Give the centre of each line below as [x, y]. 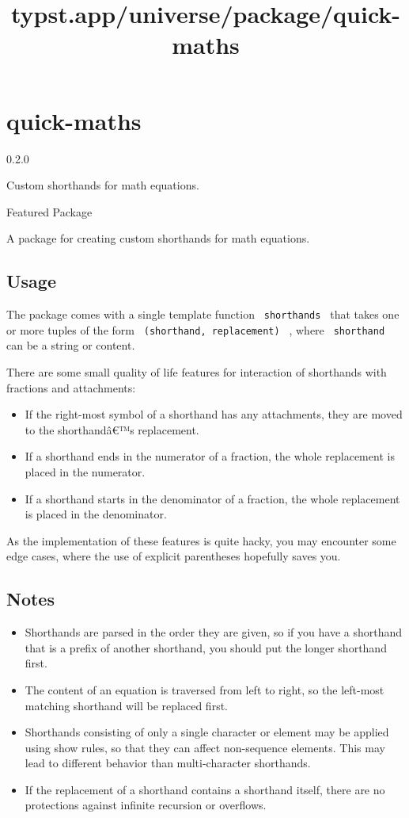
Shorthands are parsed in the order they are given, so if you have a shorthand [214, 632]
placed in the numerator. [85, 471]
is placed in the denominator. [96, 514]
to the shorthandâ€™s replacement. [112, 429]
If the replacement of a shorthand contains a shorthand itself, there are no [205, 789]
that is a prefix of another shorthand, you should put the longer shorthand [206, 647]
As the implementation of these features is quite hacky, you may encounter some [201, 540]
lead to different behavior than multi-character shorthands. [168, 763]
